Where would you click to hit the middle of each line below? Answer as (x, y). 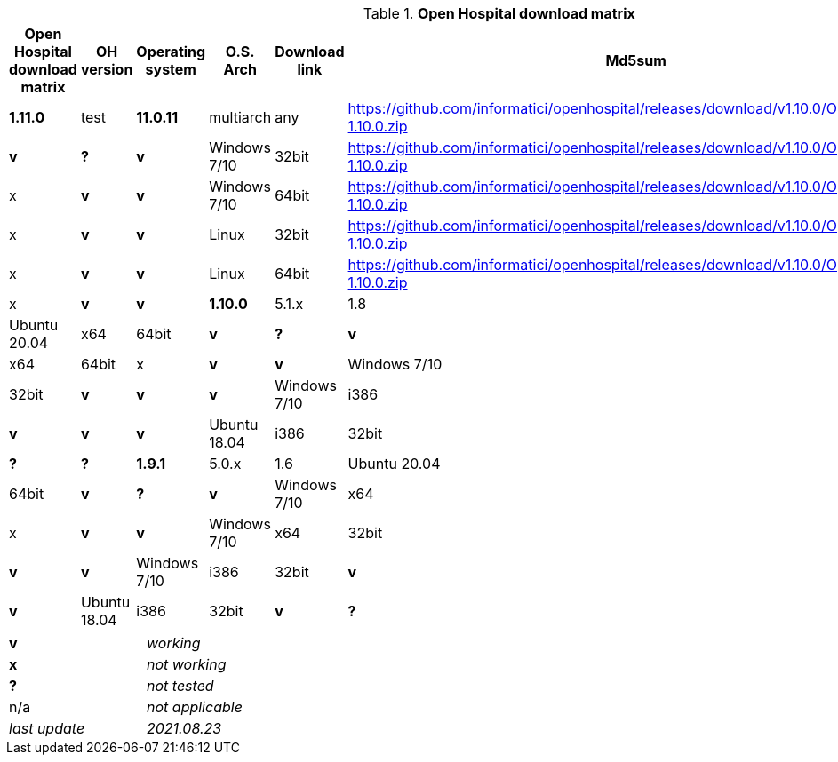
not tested (180, 686)
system (171, 69)
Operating (171, 52)
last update (47, 728)
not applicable (195, 707)
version (107, 69)
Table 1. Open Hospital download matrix (499, 13)
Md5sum (636, 60)
